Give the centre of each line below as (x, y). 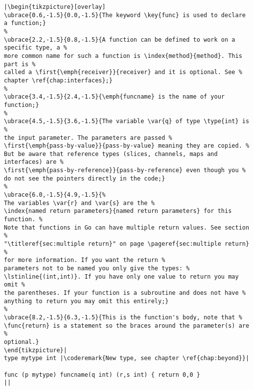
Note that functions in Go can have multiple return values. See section (127, 227)
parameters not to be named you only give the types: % (97, 268)
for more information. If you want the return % (85, 260)
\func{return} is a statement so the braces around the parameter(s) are (127, 325)
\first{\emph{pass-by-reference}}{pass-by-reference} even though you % (125, 170)
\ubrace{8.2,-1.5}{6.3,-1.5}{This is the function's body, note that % (123, 317)
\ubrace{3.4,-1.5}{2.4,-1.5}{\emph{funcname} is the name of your (115, 97)
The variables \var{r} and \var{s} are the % (79, 203)
